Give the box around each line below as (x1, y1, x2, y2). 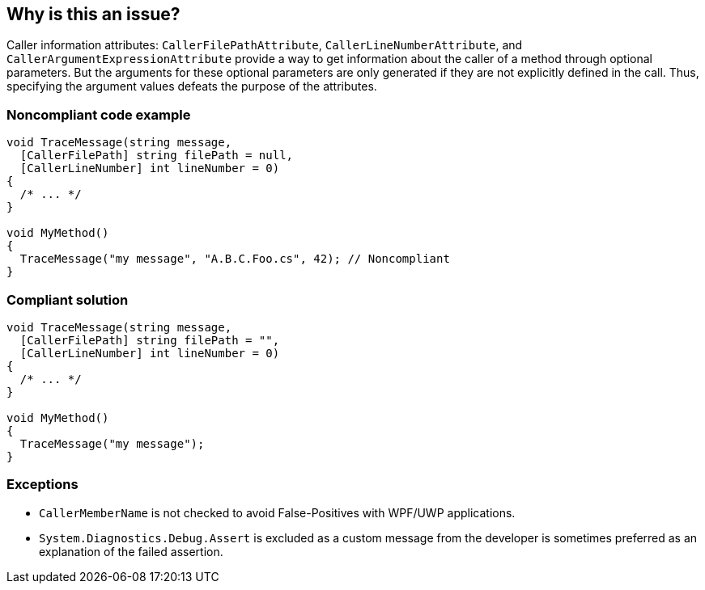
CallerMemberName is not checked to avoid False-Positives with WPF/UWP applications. (39, 505, 516, 520)
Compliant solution (6, 291, 129, 308)
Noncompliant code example (6, 106, 191, 123)
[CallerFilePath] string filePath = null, (19, 149, 294, 162)
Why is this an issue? (6, 4, 180, 24)
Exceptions (6, 476, 79, 493)
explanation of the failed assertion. (39, 544, 223, 558)
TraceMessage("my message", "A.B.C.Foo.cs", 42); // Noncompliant (19, 252, 450, 266)
